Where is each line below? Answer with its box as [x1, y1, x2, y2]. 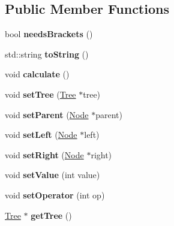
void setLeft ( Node [5, 128, 77, 141]
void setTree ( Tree [5, 88, 76, 100]
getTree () [31, 209, 72, 221]
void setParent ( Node [5, 108, 89, 120]
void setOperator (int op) [5, 188, 105, 201]
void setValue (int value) [5, 168, 100, 181]
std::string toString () [5, 47, 89, 60]
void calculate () [5, 68, 70, 80]
